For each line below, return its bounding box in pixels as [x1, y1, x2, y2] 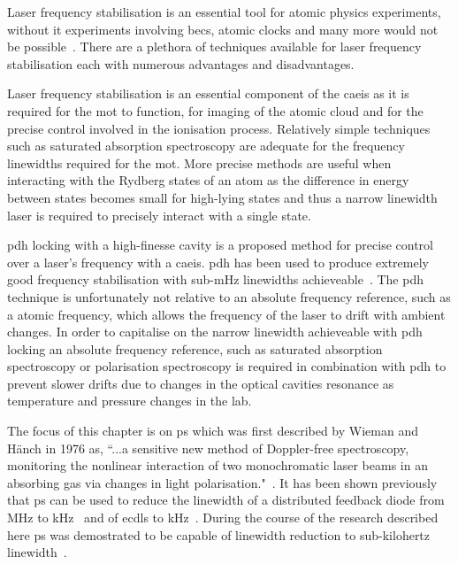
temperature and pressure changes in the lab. [7, 391, 252, 410]
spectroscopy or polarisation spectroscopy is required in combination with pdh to [7, 357, 447, 375]
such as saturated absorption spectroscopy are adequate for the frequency [7, 136, 405, 155]
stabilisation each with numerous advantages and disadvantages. [7, 54, 355, 73]
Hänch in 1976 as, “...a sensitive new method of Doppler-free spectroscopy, [7, 438, 409, 457]
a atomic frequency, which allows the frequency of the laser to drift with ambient [7, 305, 446, 323]
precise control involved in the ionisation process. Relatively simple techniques [7, 119, 431, 137]
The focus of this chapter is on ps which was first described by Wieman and [7, 421, 418, 440]
